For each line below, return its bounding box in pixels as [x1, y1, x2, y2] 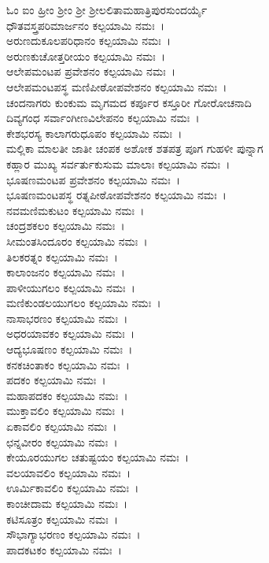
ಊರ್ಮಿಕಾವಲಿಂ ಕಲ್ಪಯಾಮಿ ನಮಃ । [6, 480, 139, 496]
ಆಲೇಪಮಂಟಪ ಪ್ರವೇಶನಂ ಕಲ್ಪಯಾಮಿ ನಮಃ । [6, 63, 175, 80]
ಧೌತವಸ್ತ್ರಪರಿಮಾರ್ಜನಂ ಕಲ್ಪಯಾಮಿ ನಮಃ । [6, 17, 164, 33]
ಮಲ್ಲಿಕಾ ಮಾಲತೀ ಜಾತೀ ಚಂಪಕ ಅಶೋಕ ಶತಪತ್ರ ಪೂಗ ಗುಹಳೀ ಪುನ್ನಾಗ [6, 140, 263, 157]
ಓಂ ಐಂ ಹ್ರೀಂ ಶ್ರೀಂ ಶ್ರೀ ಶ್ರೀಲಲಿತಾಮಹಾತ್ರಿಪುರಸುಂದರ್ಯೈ [6, 2, 208, 17]
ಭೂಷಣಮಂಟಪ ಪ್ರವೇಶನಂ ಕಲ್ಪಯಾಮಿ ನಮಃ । [6, 171, 181, 187]
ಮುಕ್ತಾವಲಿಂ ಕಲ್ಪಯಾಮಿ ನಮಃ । [6, 402, 125, 419]
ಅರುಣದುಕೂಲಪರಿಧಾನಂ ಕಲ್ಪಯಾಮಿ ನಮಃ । [6, 32, 171, 49]
